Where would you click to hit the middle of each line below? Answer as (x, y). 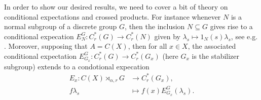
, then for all (147, 46)
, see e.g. (244, 36)
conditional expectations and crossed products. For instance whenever (113, 16)
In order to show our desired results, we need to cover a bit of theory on (116, 7)
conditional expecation (39, 36)
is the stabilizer (216, 56)
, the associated (212, 46)
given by (167, 36)
